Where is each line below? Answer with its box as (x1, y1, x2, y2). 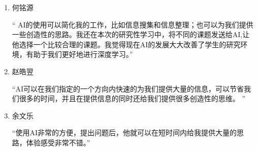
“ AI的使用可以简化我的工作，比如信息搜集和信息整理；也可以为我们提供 (12, 19, 253, 29)
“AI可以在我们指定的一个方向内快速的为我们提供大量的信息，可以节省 (12, 83, 244, 94)
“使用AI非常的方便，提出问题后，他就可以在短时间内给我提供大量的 (12, 127, 237, 138)
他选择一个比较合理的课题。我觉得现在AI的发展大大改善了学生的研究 (12, 39, 241, 49)
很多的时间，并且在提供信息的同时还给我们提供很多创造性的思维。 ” (19, 93, 246, 104)
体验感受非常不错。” (26, 137, 90, 147)
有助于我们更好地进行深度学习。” (26, 49, 133, 59)
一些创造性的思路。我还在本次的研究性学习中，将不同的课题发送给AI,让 (12, 29, 250, 40)
